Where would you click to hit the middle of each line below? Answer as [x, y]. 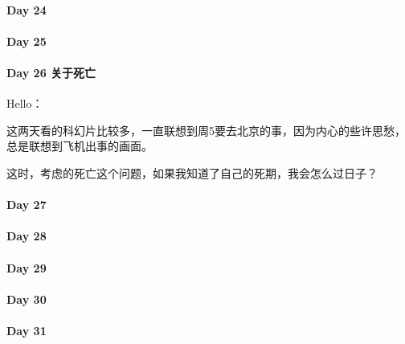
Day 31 [27, 330]
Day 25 [27, 41]
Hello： [25, 103]
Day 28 [27, 236]
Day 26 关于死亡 [51, 72]
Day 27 [27, 205]
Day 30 [27, 299]
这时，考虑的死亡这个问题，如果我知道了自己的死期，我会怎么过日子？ [192, 172]
